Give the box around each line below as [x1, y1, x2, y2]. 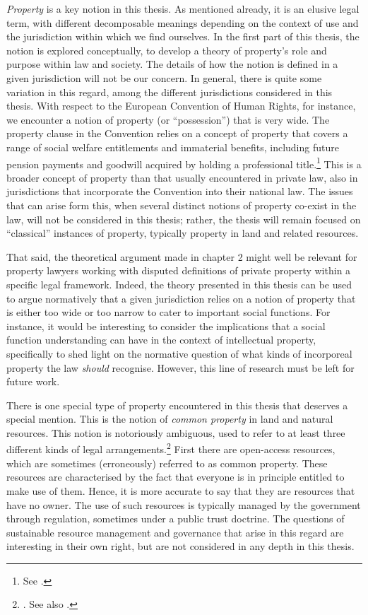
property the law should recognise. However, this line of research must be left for [6, 360, 355, 375]
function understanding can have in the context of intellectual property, [6, 332, 316, 347]
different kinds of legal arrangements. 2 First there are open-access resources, [6, 440, 336, 457]
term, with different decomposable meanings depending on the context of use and [6, 15, 359, 30]
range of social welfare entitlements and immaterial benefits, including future [6, 139, 339, 154]
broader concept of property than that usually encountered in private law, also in [6, 170, 358, 184]
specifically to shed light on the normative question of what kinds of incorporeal [6, 346, 352, 361]
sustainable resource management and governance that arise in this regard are [6, 525, 344, 539]
